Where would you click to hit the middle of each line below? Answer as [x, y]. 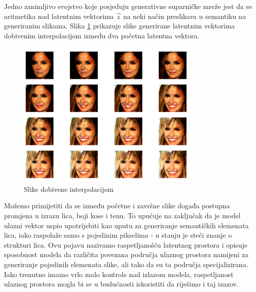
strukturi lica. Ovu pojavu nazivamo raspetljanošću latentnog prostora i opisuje [126, 244]
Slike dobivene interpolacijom [69, 189]
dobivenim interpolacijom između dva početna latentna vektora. [102, 35]
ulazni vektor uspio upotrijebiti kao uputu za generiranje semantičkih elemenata [127, 225]
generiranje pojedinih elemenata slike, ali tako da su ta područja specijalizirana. [126, 264]
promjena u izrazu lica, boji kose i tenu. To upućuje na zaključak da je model [122, 216]
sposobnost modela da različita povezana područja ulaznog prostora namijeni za [126, 254]
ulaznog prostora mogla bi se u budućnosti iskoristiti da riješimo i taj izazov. [122, 284]
